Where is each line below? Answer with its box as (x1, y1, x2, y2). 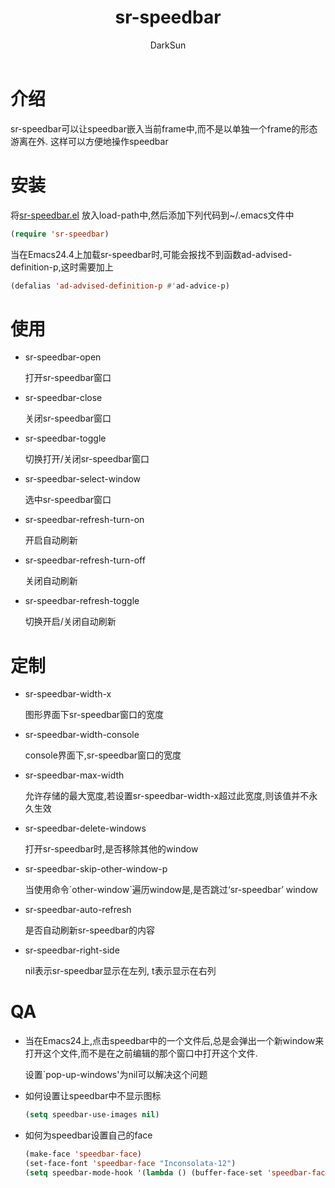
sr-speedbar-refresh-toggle (24, 595, 140, 607)
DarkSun (149, 39, 187, 51)
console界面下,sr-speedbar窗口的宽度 (24, 749, 182, 761)
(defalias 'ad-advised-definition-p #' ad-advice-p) (10, 281, 230, 291)
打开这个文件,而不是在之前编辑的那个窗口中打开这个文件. (24, 1047, 258, 1060)
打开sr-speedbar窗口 (24, 372, 112, 384)
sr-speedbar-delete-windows (24, 822, 147, 835)
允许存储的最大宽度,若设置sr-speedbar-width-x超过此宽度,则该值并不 (24, 790, 310, 802)
